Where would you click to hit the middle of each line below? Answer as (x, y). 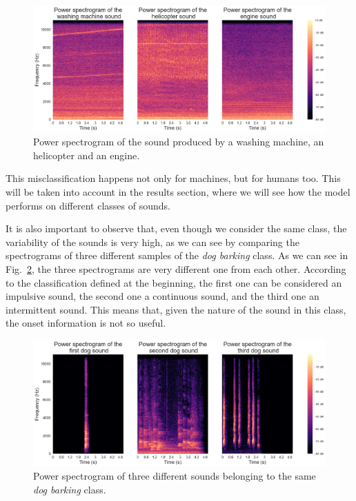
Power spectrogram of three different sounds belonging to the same (175, 476)
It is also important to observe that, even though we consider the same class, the (176, 228)
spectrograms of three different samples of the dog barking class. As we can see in (177, 255)
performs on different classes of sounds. (88, 205)
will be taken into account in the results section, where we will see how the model (178, 191)
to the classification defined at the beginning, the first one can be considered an (174, 282)
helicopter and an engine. (87, 155)
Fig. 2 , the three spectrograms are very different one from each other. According (176, 268)
